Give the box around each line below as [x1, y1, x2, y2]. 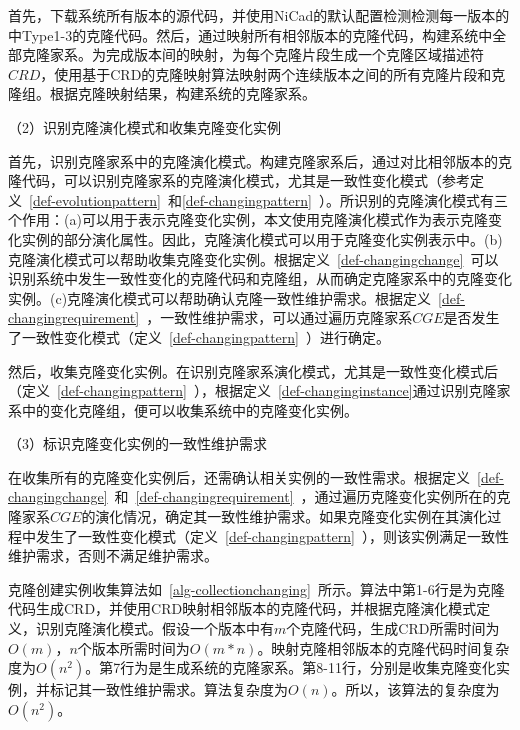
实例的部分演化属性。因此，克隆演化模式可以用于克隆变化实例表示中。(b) [21, 228, 503, 249]
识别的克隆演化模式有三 [353, 189, 508, 210]
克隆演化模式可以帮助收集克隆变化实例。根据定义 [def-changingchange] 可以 [8, 248, 499, 269]
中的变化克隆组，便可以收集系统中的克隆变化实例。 [21, 399, 358, 420]
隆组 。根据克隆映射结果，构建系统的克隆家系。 [8, 83, 316, 104]
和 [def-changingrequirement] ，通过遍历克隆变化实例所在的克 [114, 486, 511, 507]
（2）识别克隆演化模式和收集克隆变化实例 [8, 116, 281, 137]
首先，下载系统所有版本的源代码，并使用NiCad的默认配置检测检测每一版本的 [8, 5, 510, 25]
